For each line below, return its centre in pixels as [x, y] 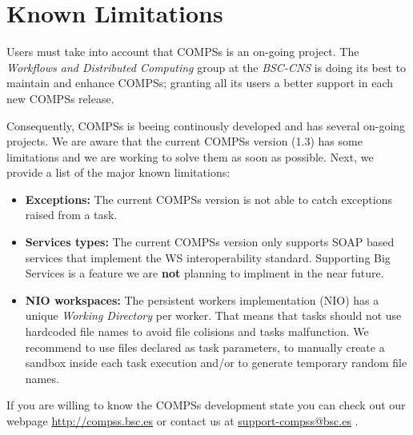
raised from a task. [71, 215]
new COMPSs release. [60, 98]
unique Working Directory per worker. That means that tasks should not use [213, 315]
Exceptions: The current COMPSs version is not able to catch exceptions [209, 199]
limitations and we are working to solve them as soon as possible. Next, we [190, 156]
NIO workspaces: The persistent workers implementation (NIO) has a [202, 299]
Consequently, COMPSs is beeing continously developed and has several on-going [206, 125]
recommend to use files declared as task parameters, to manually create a [205, 347]
